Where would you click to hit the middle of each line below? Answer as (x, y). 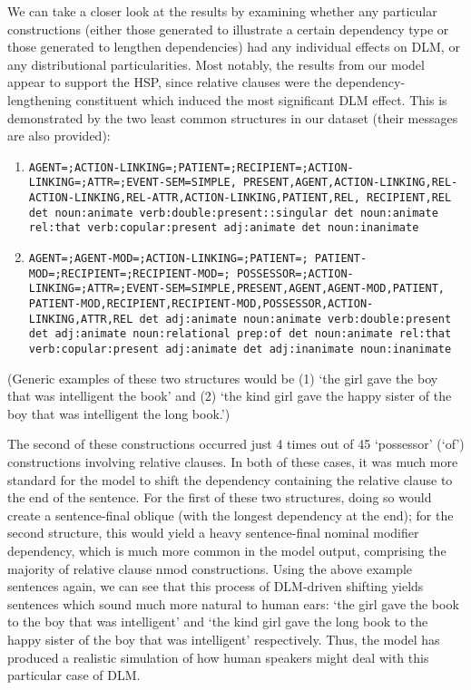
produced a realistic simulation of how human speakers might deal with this (218, 657)
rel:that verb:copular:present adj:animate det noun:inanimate (224, 228)
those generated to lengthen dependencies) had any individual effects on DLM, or (234, 47)
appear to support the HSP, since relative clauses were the (170, 82)
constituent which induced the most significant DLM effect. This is (261, 99)
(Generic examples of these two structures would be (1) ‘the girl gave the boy (223, 378)
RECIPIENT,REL (409, 198)
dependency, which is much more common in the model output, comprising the (227, 550)
